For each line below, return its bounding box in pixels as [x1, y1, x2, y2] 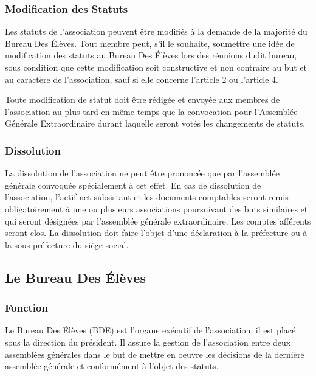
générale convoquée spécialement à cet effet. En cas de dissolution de [5, 178, 261, 191]
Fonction [5, 300, 48, 315]
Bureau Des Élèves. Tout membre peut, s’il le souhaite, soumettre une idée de [5, 37, 295, 49]
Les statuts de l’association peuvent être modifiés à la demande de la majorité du [5, 25, 307, 38]
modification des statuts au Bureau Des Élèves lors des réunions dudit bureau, [5, 49, 297, 61]
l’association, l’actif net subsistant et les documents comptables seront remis [5, 190, 289, 203]
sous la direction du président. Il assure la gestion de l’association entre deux [5, 335, 291, 348]
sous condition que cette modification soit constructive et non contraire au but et [5, 61, 307, 73]
